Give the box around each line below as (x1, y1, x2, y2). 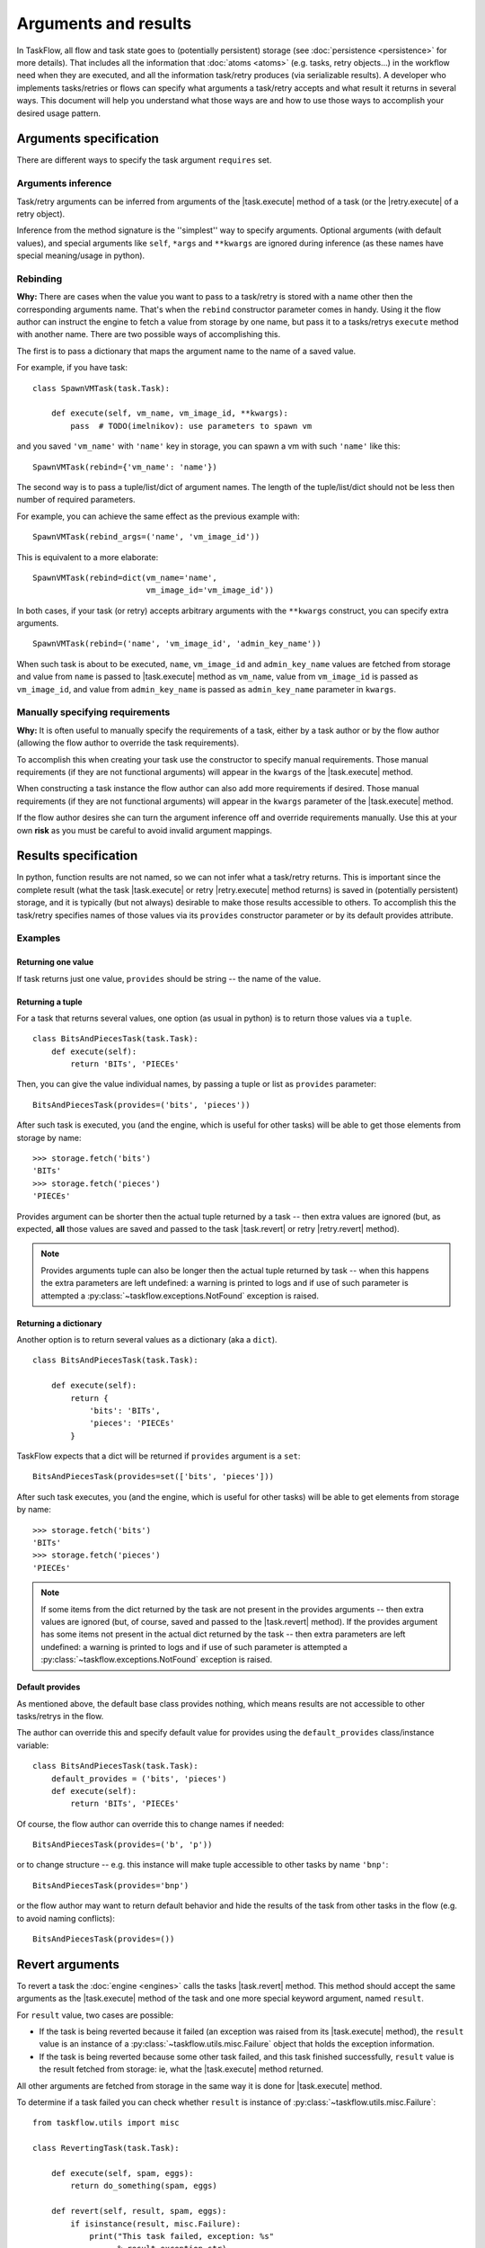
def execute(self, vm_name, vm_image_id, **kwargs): (50, 408, 289, 418)
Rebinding (16, 272, 63, 285)
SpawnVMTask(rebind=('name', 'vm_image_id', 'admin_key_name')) (32, 638, 322, 649)
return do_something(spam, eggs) (70, 2181, 217, 2191)
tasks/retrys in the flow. (16, 1710, 104, 1721)
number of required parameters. (16, 495, 136, 505)
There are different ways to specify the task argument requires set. (16, 155, 272, 165)
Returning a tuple (16, 996, 83, 1007)
